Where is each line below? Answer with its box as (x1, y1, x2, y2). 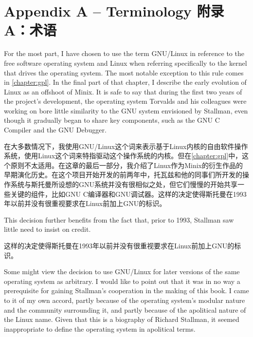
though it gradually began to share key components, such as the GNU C (4, 115, 220, 125)
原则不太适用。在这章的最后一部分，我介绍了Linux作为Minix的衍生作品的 (10, 160, 243, 170)
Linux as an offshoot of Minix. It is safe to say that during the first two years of (4, 86, 242, 96)
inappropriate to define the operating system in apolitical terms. (4, 323, 196, 334)
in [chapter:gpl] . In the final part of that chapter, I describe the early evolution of (4, 77, 247, 87)
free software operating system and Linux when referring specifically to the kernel (4, 57, 247, 68)
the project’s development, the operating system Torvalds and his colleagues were (4, 96, 247, 106)
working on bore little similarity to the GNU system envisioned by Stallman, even (4, 105, 248, 115)
